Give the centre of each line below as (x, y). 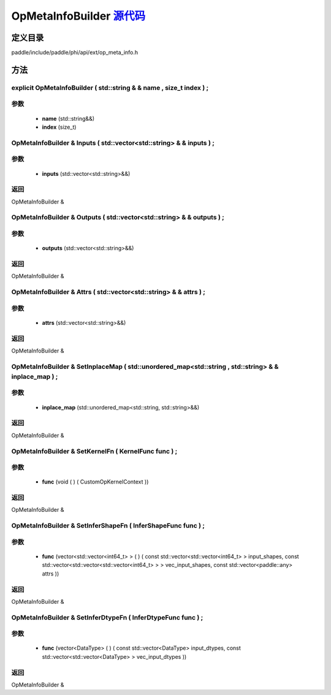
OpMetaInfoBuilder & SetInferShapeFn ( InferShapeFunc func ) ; (108, 526)
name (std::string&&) (68, 118)
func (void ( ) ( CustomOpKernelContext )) (95, 482)
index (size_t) (59, 127)
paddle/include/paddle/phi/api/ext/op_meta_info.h (75, 53)
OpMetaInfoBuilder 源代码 (78, 16)
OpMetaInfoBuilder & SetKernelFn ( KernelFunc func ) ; (94, 451)
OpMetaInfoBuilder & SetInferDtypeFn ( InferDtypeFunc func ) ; (107, 617)
